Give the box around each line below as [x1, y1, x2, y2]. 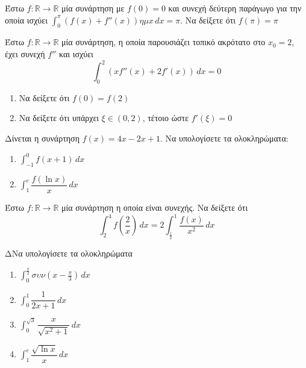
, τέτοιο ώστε [142, 111, 189, 124]
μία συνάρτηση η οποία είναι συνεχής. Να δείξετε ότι [61, 201, 248, 214]
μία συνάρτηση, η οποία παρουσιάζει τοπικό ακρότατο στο [61, 36, 266, 48]
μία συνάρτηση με [61, 2, 125, 14]
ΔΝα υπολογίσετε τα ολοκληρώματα [5, 247, 133, 260]
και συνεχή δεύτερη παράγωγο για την [168, 2, 302, 14]
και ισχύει [58, 47, 93, 60]
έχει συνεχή [5, 47, 45, 60]
